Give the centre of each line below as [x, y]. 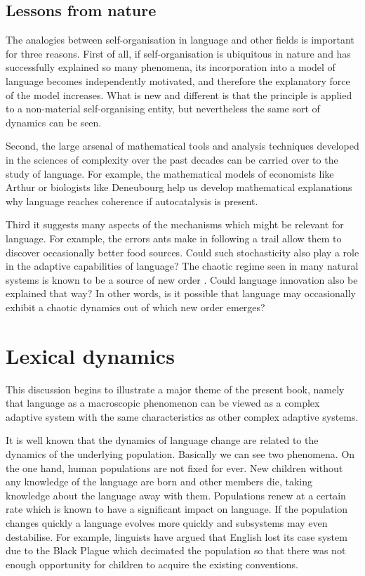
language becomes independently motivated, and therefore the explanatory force [178, 80]
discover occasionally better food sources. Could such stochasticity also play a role [182, 252]
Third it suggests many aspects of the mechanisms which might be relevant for [175, 224]
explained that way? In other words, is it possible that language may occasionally [181, 293]
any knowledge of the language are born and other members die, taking [159, 482]
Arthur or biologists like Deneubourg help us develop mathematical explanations [179, 187]
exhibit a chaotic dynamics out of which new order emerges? [135, 307]
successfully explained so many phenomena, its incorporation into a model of [171, 67]
